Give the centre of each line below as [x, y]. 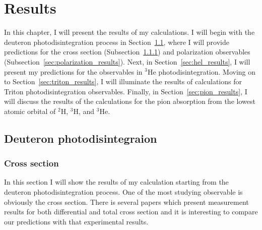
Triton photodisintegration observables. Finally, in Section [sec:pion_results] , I [126, 91]
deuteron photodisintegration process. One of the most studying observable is [123, 192]
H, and [84, 111]
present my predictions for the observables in [73, 71]
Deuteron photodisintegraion [81, 138]
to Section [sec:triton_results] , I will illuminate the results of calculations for [123, 81]
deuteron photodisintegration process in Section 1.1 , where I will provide [117, 42]
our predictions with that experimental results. [76, 221]
